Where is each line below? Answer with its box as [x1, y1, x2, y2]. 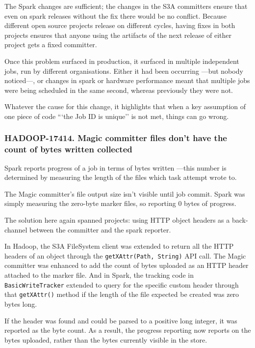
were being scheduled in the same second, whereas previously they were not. [4, 85, 233, 95]
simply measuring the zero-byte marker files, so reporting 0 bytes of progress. [4, 198, 236, 208]
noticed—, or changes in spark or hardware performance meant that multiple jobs [4, 75, 250, 86]
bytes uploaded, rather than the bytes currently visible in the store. [4, 334, 207, 345]
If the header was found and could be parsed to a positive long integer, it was [4, 315, 237, 325]
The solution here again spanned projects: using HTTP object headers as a [4, 215, 230, 225]
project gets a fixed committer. [4, 39, 97, 50]
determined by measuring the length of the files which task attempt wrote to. [4, 172, 237, 182]
